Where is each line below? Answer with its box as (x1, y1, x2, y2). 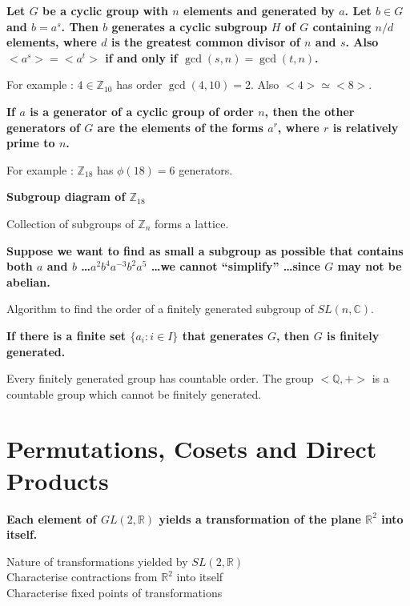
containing (312, 18, 372, 34)
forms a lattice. (155, 215, 229, 231)
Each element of (6, 510, 97, 527)
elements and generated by (183, 2, 335, 18)
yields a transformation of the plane (159, 510, 361, 527)
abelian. (6, 273, 50, 290)
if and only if (105, 49, 178, 66)
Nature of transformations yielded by (6, 552, 188, 569)
